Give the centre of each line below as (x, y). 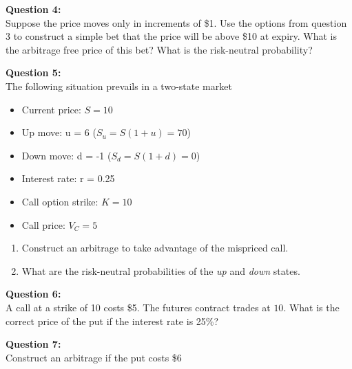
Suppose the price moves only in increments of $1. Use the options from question (176, 22)
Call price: (43, 224)
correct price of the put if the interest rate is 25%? (112, 321)
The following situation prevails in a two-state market (119, 86)
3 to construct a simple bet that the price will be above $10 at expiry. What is (171, 36)
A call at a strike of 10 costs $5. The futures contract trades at (138, 307)
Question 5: (33, 72)
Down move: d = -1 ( (66, 155)
